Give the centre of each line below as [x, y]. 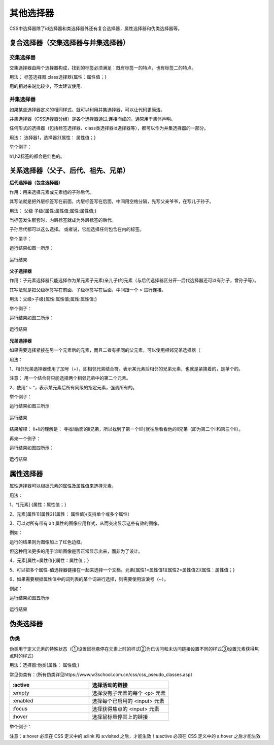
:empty [21, 693]
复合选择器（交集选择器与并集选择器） [69, 43]
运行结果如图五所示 [29, 598]
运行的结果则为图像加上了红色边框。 [47, 542]
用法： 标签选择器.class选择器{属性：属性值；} [58, 77]
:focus [20, 709]
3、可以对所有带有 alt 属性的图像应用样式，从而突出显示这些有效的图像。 [86, 523]
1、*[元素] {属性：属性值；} [38, 504]
